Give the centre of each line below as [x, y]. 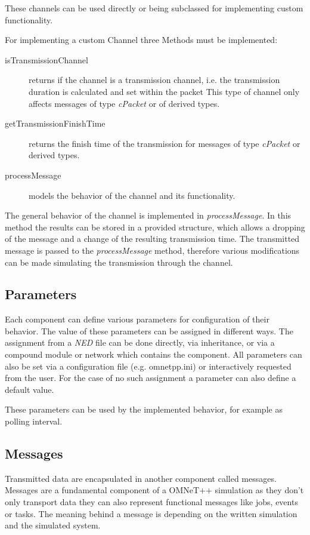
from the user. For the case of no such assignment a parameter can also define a [151, 378]
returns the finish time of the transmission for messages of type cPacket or [165, 143]
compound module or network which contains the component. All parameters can [154, 354]
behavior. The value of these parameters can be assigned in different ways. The [149, 330]
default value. [30, 389]
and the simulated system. [53, 525]
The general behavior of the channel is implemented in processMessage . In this [148, 215]
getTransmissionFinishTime [55, 123]
